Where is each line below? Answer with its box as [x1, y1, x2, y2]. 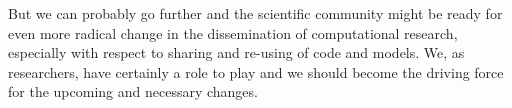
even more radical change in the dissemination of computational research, [8, 22, 458, 43]
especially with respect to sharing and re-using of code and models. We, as [8, 42, 465, 63]
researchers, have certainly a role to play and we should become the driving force [8, 61, 504, 82]
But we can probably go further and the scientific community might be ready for [8, 3, 503, 23]
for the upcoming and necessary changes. [8, 81, 258, 102]
